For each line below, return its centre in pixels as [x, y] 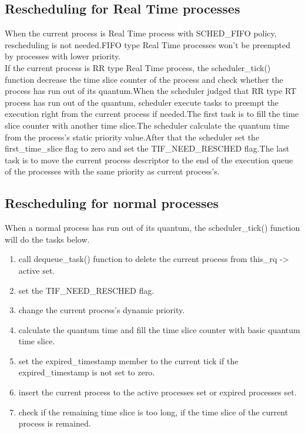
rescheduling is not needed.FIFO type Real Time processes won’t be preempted [148, 44]
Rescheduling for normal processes [112, 203]
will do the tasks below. [47, 239]
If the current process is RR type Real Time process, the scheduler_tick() [138, 67]
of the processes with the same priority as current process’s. [112, 171]
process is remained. [55, 423]
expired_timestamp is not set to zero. [87, 372]
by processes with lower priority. [63, 56]
